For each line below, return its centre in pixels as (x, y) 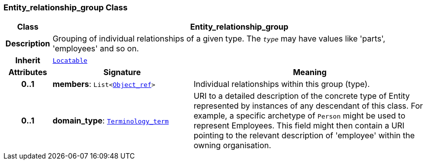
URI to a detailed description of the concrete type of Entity (302, 96)
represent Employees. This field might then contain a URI (299, 126)
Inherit (28, 61)
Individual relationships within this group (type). (282, 84)
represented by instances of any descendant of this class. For (308, 106)
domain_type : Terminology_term (111, 121)
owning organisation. (232, 145)
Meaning (310, 72)
